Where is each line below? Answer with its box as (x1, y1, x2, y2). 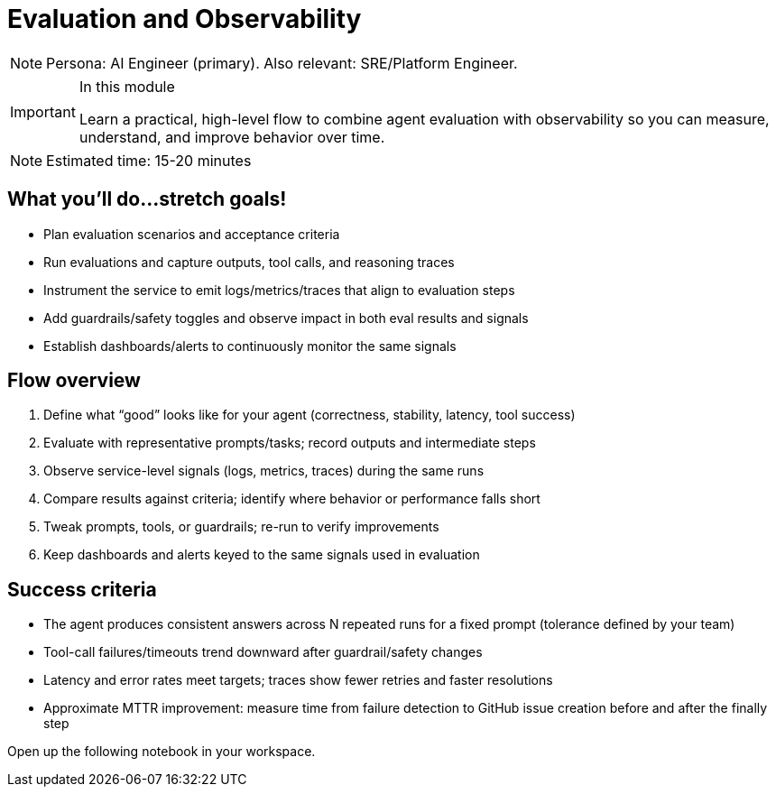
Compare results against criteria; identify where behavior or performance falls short (43, 491, 540, 507)
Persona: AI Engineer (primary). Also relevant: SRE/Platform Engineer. (46, 53, 518, 72)
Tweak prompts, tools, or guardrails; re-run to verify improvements (43, 519, 439, 535)
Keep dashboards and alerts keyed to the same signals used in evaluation (43, 547, 480, 563)
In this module (79, 77, 175, 96)
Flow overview (7, 369, 141, 392)
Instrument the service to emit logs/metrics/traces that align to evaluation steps (43, 282, 515, 298)
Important (10, 102, 76, 121)
